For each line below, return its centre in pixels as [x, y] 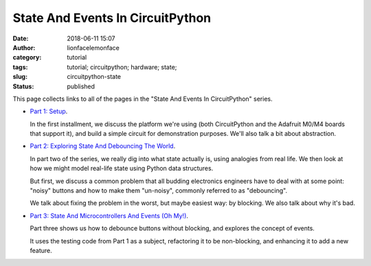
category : [27, 58]
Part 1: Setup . [49, 111]
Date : [21, 38]
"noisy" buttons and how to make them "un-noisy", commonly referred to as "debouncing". [159, 191]
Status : [23, 86]
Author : [24, 47]
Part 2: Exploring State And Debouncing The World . [103, 146]
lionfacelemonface [93, 47]
